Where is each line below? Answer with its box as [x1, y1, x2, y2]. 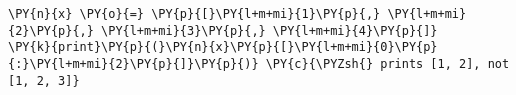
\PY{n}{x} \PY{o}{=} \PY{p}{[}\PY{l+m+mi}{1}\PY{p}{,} [8, 7, 381, 21]
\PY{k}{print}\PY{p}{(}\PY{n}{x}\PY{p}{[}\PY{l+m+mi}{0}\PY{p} [8, 40, 438, 55]
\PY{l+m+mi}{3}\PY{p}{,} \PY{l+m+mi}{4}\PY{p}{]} [101, 23, 438, 38]
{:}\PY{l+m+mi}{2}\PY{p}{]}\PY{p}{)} [8, 56, 259, 71]
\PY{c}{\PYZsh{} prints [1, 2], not [265, 56, 510, 71]
